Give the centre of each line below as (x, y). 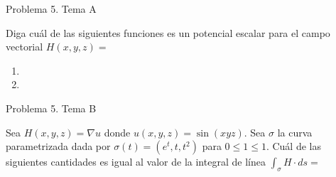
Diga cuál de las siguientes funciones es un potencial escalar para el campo (168, 32)
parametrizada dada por (58, 146)
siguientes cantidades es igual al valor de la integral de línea (136, 162)
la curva (295, 132)
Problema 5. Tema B (51, 108)
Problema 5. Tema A (51, 9)
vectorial (25, 47)
